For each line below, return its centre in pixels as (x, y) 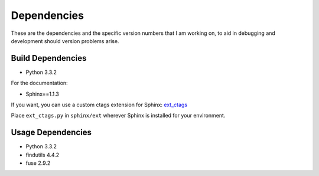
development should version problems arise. (65, 41)
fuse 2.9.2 (38, 163)
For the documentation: (39, 83)
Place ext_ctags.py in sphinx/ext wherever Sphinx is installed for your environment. (118, 116)
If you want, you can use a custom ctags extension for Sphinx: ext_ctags (99, 105)
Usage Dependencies (51, 133)
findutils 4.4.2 (43, 155)
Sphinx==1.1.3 (42, 94)
